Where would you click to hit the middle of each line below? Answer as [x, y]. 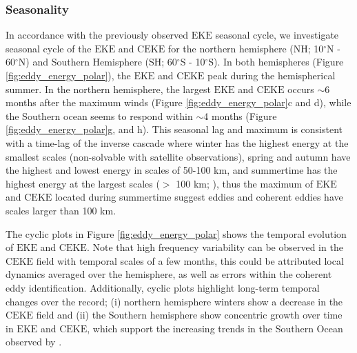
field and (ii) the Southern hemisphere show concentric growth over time [189, 315]
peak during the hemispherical [272, 75]
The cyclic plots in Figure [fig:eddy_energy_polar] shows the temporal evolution [176, 233]
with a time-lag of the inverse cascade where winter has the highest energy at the [177, 142]
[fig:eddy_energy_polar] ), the [68, 75]
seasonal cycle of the [49, 48]
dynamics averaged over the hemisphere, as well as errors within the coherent [169, 274]
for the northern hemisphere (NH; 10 [246, 48]
